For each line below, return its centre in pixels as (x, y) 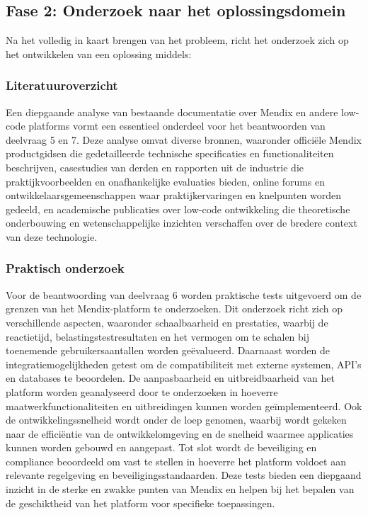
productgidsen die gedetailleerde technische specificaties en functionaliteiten (170, 153)
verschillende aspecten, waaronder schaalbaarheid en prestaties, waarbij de (167, 322)
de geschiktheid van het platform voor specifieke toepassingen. (140, 503)
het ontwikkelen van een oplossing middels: (99, 53)
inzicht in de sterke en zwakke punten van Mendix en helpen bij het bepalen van (180, 489)
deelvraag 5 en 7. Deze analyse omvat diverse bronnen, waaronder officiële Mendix (184, 139)
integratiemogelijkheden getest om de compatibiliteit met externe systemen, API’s (184, 364)
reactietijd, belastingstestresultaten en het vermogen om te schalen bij (158, 336)
